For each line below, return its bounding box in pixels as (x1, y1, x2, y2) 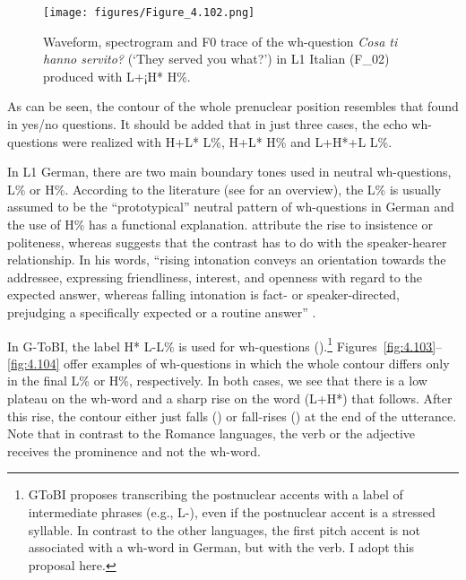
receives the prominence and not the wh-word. (7, 441, 261, 460)
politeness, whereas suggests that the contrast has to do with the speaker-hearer (7, 232, 447, 251)
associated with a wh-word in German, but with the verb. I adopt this (28, 538, 414, 557)
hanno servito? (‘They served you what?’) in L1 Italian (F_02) (43, 49, 390, 68)
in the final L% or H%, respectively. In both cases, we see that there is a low (7, 371, 427, 390)
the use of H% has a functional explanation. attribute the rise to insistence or (7, 215, 433, 233)
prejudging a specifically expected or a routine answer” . (7, 302, 316, 321)
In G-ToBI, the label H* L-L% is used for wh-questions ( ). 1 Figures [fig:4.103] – (7, 333, 443, 355)
